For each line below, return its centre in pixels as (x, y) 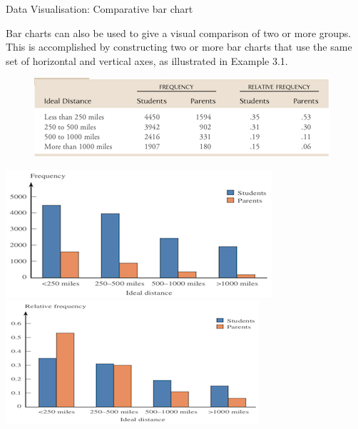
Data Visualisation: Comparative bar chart (99, 9)
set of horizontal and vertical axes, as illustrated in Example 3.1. (147, 60)
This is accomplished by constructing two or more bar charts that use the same (179, 47)
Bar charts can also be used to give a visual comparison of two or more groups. (179, 32)
